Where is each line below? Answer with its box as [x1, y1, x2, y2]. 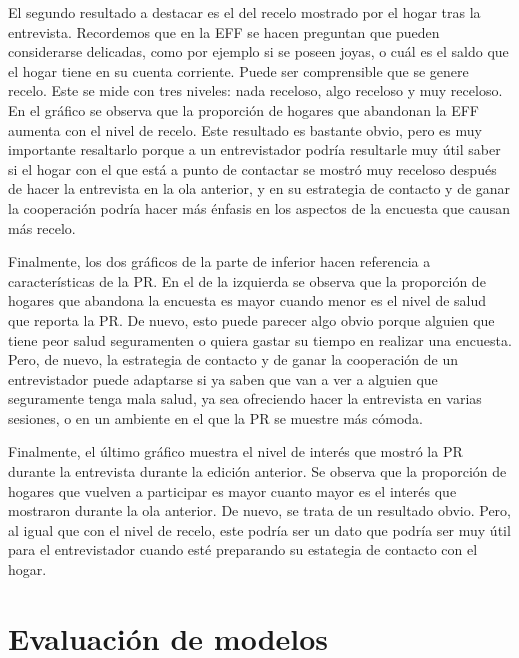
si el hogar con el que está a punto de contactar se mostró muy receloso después [8, 158, 497, 179]
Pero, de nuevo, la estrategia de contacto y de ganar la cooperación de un [8, 349, 458, 370]
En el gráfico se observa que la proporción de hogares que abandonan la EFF [8, 99, 480, 120]
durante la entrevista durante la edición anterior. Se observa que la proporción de [8, 461, 507, 482]
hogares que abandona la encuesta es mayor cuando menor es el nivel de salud [8, 290, 487, 311]
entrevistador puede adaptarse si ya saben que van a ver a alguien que [8, 368, 438, 389]
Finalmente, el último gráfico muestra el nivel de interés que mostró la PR [8, 441, 463, 462]
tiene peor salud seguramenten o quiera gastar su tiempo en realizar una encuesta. [8, 329, 512, 350]
